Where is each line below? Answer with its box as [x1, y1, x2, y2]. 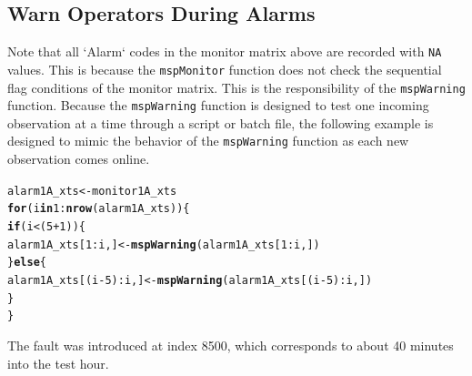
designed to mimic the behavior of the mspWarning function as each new [7, 131, 409, 150]
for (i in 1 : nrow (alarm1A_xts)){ [7, 202, 190, 216]
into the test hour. [7, 353, 109, 372]
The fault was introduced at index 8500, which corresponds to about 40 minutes [7, 335, 454, 354]
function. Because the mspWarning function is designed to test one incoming [7, 96, 429, 115]
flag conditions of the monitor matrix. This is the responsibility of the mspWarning [7, 77, 466, 97]
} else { [7, 256, 46, 269]
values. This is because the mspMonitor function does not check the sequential [7, 59, 442, 78]
